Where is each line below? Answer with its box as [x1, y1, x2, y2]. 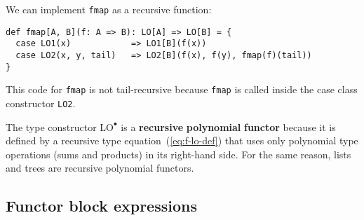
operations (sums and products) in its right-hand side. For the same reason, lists [6, 146, 351, 161]
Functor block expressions [6, 195, 197, 216]
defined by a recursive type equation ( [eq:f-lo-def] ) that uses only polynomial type [6, 133, 358, 148]
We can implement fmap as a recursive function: [6, 2, 212, 16]
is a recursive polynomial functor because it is [121, 119, 336, 134]
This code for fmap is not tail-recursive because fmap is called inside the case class [6, 82, 358, 97]
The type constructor [6, 119, 97, 134]
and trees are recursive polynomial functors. [6, 160, 194, 175]
